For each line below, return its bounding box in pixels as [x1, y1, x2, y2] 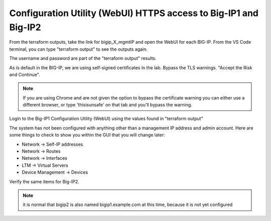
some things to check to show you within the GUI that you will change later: [9, 132, 165, 138]
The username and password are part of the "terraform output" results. [9, 55, 157, 61]
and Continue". [9, 71, 40, 77]
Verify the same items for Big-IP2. [9, 178, 80, 184]
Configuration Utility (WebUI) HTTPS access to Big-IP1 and [9, 8, 258, 19]
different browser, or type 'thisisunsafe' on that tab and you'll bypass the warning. [23, 102, 193, 108]
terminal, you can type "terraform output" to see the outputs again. [9, 46, 148, 52]
